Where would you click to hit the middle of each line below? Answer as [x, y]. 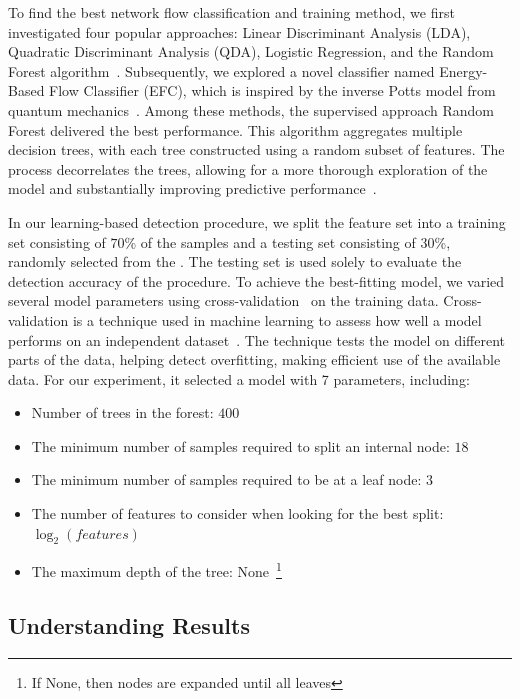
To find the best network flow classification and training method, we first [231, 12]
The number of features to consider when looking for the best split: [237, 513]
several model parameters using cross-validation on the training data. [223, 300]
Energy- [463, 70]
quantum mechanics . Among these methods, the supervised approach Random [251, 109]
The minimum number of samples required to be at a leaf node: [226, 479]
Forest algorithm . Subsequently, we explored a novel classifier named [221, 70]
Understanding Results [129, 625]
